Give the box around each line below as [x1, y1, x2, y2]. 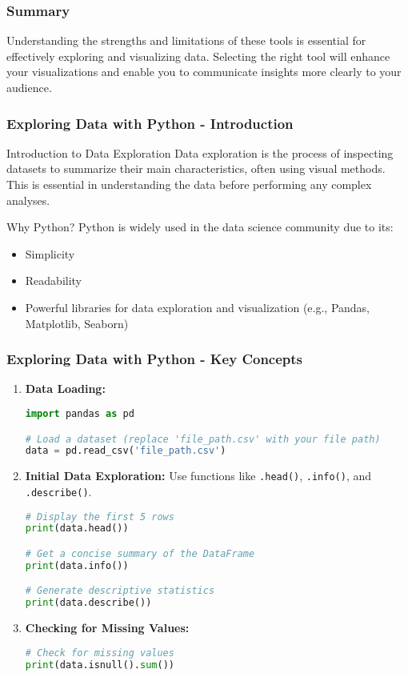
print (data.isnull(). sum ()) [25, 659, 174, 671]
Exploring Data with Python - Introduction [6, 113, 294, 133]
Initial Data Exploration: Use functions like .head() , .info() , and [25, 467, 372, 484]
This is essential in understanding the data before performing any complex [6, 176, 372, 192]
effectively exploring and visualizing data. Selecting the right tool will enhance [6, 47, 390, 64]
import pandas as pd [25, 407, 134, 419]
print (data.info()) [25, 559, 129, 571]
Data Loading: [25, 380, 106, 397]
